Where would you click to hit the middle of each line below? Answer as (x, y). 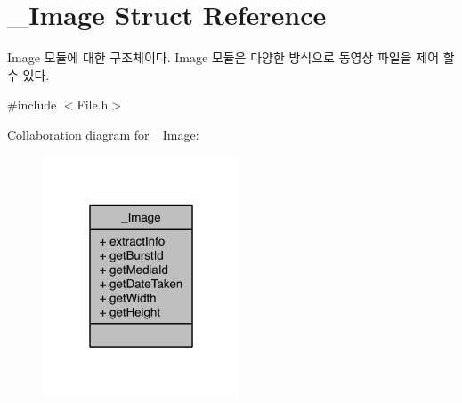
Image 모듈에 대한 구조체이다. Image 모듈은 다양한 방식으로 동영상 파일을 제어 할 (231, 57)
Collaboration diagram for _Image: (103, 134)
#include (32, 105)
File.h (93, 105)
